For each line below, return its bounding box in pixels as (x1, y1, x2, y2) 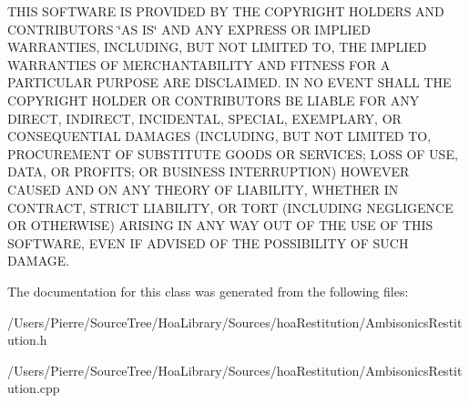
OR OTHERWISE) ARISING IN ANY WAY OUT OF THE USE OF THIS (7, 216, 433, 235)
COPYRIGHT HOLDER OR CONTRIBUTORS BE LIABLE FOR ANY (7, 90, 420, 109)
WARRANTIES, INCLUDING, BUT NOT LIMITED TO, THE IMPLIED (7, 37, 427, 56)
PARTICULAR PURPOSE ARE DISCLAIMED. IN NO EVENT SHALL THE (7, 73, 452, 92)
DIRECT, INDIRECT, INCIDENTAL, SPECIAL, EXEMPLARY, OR (7, 108, 402, 127)
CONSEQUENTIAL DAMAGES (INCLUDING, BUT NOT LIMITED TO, (7, 126, 432, 146)
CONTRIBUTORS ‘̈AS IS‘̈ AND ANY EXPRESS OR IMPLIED (7, 19, 371, 38)
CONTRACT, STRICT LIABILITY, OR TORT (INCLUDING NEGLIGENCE (7, 197, 454, 217)
